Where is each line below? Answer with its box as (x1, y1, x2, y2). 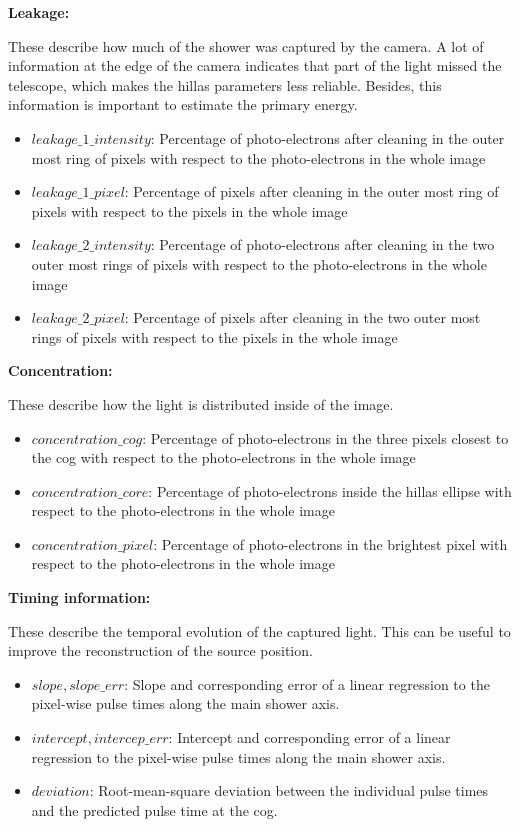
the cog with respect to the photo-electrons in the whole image (31, 447, 416, 468)
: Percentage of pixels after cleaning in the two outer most (124, 307, 481, 328)
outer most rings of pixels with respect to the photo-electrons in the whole (31, 253, 487, 274)
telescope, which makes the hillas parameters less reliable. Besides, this (8, 74, 442, 95)
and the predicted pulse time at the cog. (31, 799, 278, 820)
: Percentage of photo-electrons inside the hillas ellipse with (148, 480, 512, 501)
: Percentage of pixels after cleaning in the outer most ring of (124, 181, 499, 202)
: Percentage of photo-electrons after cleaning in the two (150, 234, 495, 255)
